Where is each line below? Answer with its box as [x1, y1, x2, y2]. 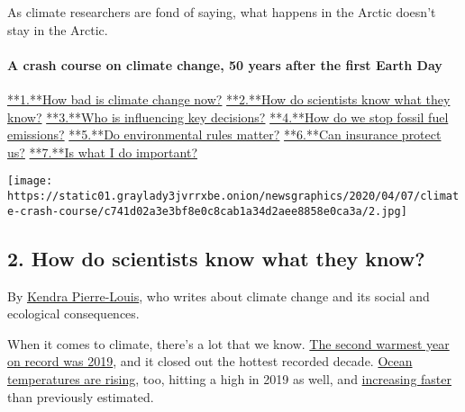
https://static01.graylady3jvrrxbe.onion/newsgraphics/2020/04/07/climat [7, 190, 460, 203]
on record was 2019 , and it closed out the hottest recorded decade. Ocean [7, 352, 413, 371]
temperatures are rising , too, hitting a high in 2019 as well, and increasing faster [7, 369, 451, 388]
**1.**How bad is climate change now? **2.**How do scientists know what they [7, 89, 451, 108]
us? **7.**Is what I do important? [7, 142, 197, 161]
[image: [7, 175, 53, 188]
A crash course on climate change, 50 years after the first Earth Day [7, 55, 442, 74]
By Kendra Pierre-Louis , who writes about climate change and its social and [7, 286, 430, 305]
